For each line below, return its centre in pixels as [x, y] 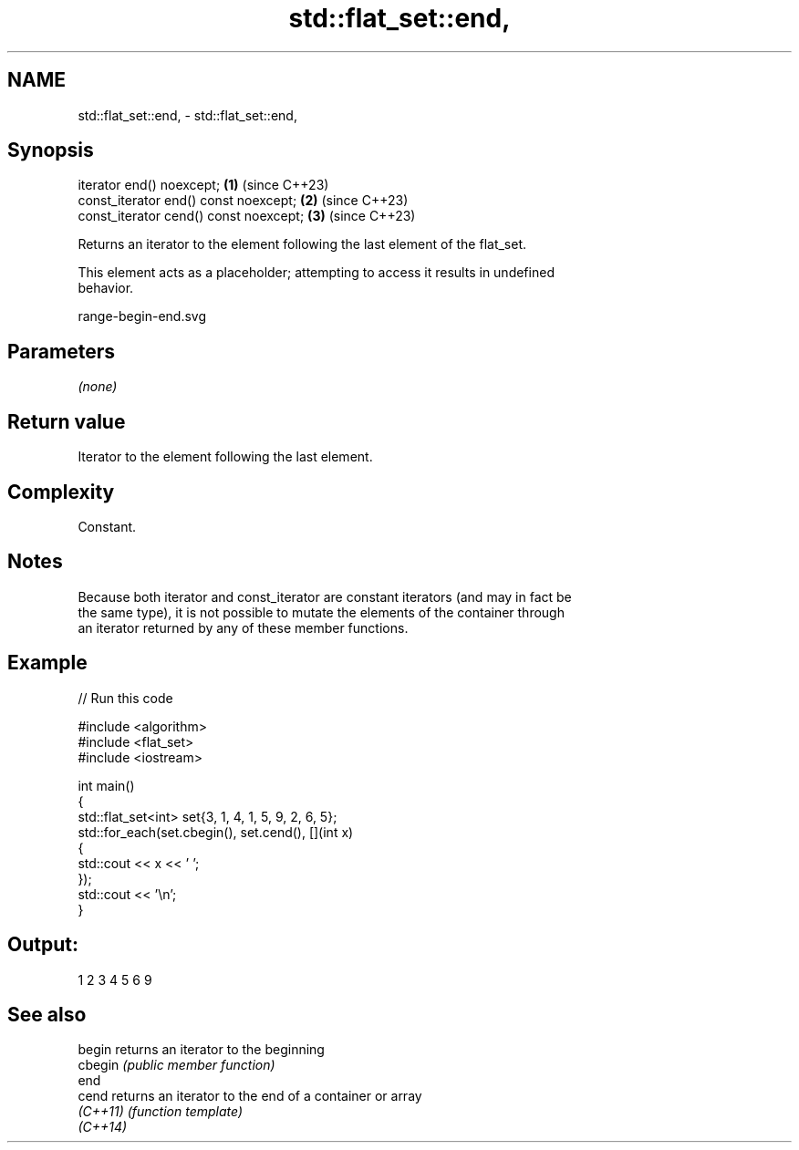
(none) [98, 387]
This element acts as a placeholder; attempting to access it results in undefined [316, 273]
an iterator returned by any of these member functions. [243, 627]
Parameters [61, 351]
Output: [43, 945]
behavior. [106, 288]
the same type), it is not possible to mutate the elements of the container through [321, 612]
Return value [67, 421]
